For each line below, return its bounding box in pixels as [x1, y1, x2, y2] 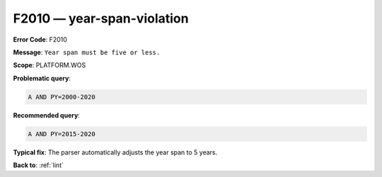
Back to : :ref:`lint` [13, 161, 64, 169]
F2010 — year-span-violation [13, 11, 189, 26]
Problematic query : [13, 74, 71, 83]
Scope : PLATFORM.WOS [13, 61, 86, 70]
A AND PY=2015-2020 [28, 130, 95, 138]
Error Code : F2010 [13, 35, 67, 44]
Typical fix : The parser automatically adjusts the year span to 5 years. [13, 148, 218, 157]
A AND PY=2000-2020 [28, 92, 95, 101]
